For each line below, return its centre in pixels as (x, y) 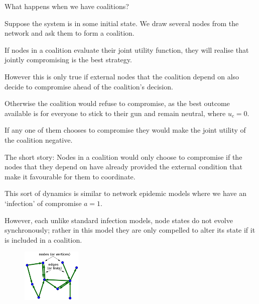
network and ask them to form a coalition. (70, 33)
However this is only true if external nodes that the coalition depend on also (122, 76)
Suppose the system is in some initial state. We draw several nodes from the (122, 23)
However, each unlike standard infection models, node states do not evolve (119, 220)
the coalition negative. (39, 139)
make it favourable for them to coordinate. (70, 176)
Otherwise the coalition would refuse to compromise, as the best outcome (117, 103)
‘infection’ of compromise (43, 203)
